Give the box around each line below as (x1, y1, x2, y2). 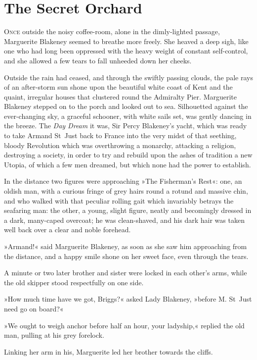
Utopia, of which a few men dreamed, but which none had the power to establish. (4, 159, 251, 169)
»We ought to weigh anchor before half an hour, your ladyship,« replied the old (4, 320, 245, 330)
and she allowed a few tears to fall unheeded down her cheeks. (4, 55, 192, 65)
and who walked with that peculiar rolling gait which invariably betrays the (4, 195, 234, 206)
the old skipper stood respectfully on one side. (4, 277, 144, 287)
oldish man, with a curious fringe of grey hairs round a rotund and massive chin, (4, 186, 248, 196)
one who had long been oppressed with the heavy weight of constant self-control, (4, 46, 248, 56)
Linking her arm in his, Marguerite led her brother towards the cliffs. (4, 346, 213, 357)
